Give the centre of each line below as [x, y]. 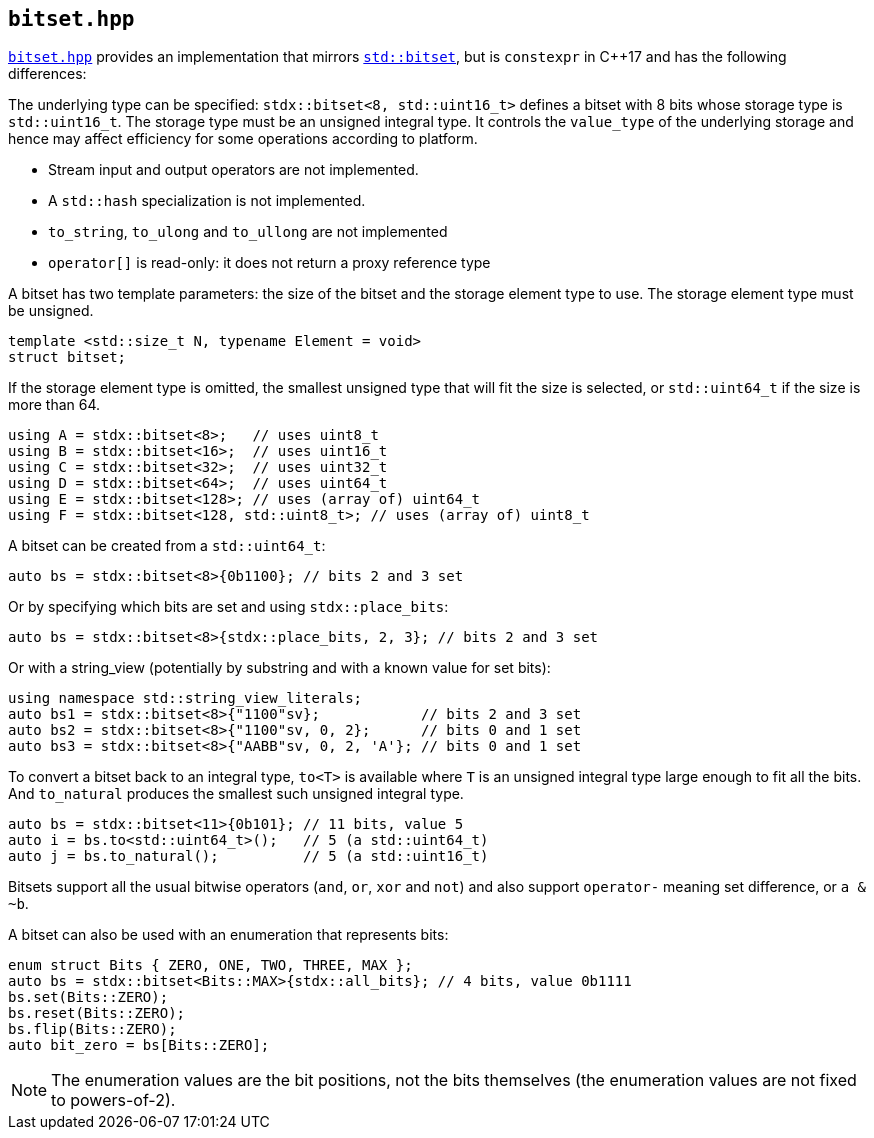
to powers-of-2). [113, 1100]
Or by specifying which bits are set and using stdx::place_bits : [228, 607]
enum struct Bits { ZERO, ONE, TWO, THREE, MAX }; [210, 965]
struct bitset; [67, 357]
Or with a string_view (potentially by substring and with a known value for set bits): [279, 668]
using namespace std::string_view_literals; [185, 698]
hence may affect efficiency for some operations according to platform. [243, 139]
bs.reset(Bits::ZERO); [97, 1013]
